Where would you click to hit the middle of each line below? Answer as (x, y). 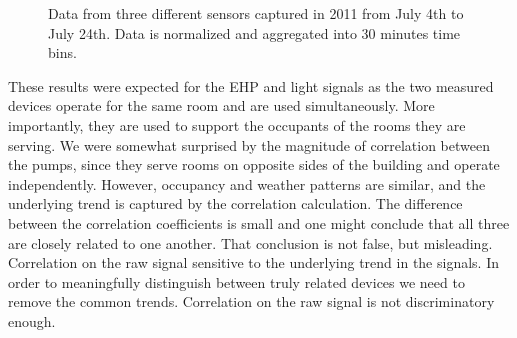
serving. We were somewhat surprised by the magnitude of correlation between (249, 144)
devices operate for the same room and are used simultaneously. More (221, 105)
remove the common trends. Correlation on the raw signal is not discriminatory (251, 301)
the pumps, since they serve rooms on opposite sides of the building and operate (254, 164)
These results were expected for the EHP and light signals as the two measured (251, 85)
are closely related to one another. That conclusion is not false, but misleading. (250, 242)
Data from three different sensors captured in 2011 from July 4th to (256, 13)
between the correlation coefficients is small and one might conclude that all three (259, 222)
